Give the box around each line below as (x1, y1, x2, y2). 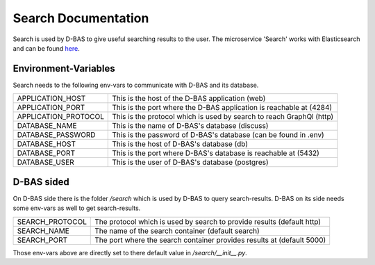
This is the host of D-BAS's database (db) (112, 139, 248, 149)
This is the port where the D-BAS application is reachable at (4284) (112, 103, 333, 113)
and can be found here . (12, 44, 80, 52)
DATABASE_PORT (17, 148, 76, 158)
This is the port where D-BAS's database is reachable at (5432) (112, 148, 319, 158)
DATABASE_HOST (17, 139, 76, 149)
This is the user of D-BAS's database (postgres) (112, 157, 269, 167)
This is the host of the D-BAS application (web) (112, 94, 266, 104)
